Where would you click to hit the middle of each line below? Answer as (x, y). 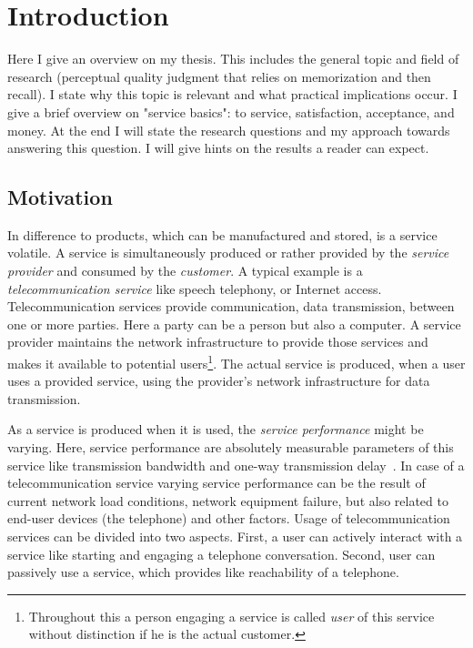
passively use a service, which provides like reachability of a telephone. (203, 572)
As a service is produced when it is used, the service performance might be (216, 429)
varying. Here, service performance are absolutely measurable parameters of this (231, 447)
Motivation (60, 197)
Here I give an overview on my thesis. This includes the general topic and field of (233, 59)
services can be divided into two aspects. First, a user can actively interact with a (235, 537)
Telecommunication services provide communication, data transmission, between (231, 306)
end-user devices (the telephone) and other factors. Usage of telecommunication (229, 518)
